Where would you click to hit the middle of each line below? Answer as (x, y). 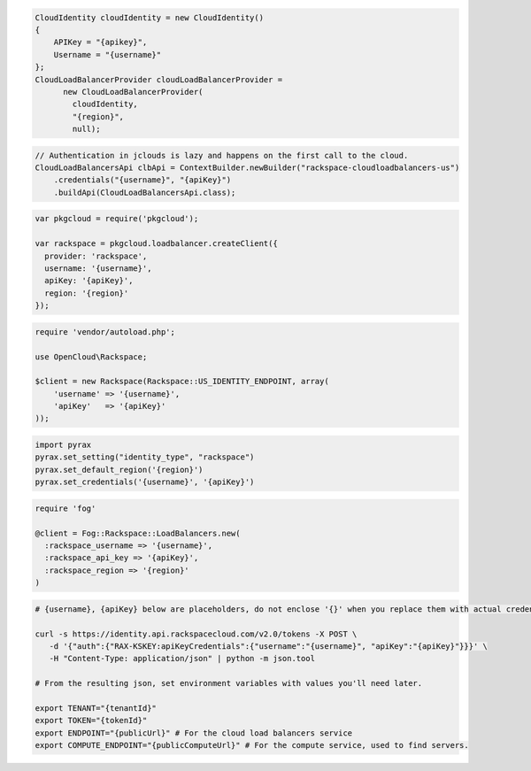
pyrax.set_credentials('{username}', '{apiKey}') (145, 482)
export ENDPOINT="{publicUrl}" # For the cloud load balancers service (194, 733)
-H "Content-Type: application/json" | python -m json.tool (182, 659)
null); (86, 129)
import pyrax (63, 445)
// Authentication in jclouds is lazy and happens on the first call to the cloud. (222, 155)
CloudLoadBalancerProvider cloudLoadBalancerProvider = (159, 79)
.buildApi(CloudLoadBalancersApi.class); (145, 192)
